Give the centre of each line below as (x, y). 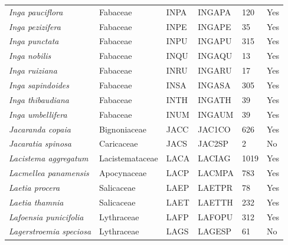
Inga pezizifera (35, 26)
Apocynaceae (123, 173)
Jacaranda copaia (40, 129)
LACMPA (216, 173)
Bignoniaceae (123, 129)
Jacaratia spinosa (40, 143)
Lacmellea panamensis (49, 173)
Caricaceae (119, 143)
